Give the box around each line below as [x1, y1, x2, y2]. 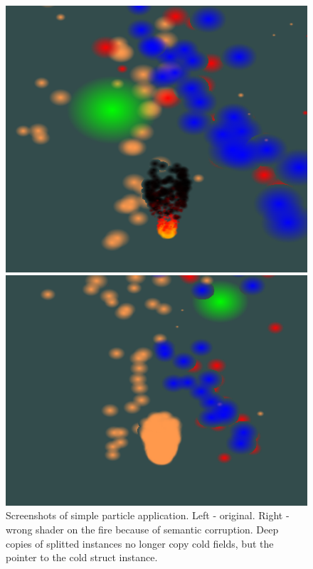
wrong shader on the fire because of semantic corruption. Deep [6, 521, 279, 536]
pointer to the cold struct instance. [6, 550, 158, 565]
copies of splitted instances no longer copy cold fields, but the [6, 536, 274, 551]
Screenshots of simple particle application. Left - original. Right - [6, 508, 290, 523]
